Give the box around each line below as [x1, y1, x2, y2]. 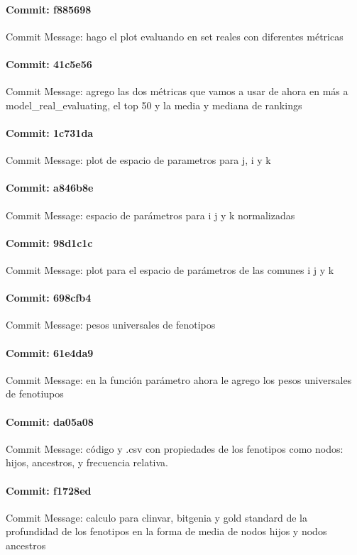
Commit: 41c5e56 [6, 56, 92, 71]
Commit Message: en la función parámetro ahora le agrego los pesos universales [6, 372, 352, 387]
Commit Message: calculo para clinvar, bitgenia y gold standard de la [6, 510, 308, 524]
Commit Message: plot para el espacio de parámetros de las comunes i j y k [6, 262, 334, 277]
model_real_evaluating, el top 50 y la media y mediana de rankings [6, 97, 302, 112]
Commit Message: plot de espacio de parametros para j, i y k [6, 153, 271, 167]
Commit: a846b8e [6, 180, 94, 195]
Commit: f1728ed [6, 483, 92, 498]
